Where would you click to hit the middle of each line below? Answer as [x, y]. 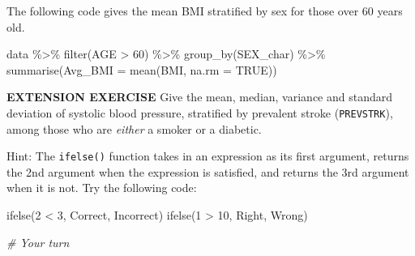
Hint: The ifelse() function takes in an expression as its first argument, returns [208, 156]
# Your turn [38, 242]
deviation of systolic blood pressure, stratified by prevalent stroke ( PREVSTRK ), [200, 112]
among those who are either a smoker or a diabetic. [134, 128]
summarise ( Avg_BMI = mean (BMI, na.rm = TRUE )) [142, 69]
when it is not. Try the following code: [102, 188]
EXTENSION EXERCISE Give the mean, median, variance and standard [200, 97]
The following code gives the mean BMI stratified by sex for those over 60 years [205, 11]
